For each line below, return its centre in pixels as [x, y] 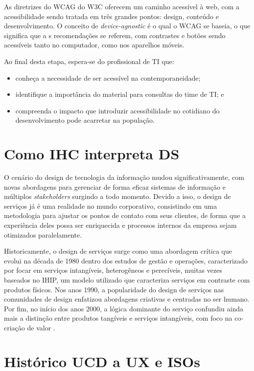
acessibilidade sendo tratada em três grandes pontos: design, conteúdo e [111, 16]
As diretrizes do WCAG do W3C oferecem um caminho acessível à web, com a [122, 6]
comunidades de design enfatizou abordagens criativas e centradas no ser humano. [127, 299]
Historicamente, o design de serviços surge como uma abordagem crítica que [118, 251]
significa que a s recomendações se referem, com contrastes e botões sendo [115, 35]
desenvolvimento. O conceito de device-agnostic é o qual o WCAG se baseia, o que [127, 26]
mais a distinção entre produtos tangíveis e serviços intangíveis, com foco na [118, 318]
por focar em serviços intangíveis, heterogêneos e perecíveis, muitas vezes [113, 270]
